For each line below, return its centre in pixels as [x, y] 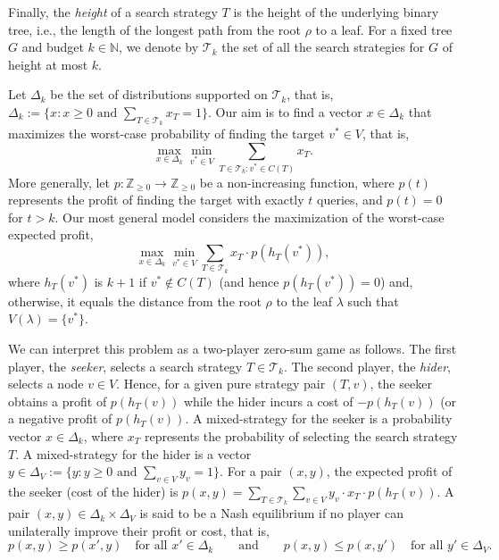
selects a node [46, 384]
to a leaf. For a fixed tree [384, 29]
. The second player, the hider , [367, 366]
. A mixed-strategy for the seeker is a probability [319, 418]
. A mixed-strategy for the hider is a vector [133, 453]
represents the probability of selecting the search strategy [301, 435]
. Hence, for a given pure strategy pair [221, 384]
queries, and [350, 200]
